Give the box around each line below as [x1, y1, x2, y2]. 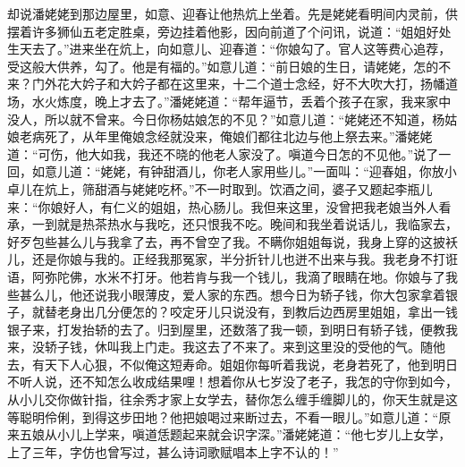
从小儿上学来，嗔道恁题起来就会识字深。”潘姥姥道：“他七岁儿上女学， [44, 425, 452, 444]
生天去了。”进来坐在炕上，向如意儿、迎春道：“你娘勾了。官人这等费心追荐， [7, 39, 452, 58]
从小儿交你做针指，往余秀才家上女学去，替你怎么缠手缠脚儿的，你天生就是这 [7, 390, 458, 409]
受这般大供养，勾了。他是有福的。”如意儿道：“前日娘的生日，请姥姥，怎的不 [7, 56, 452, 75]
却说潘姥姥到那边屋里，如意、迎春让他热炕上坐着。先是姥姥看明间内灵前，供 [7, 4, 458, 22]
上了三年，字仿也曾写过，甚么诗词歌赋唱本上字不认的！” [7, 442, 339, 461]
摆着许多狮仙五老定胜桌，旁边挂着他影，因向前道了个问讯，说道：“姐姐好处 [7, 21, 452, 40]
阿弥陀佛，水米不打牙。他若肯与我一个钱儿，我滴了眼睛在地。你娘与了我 [31, 267, 458, 285]
